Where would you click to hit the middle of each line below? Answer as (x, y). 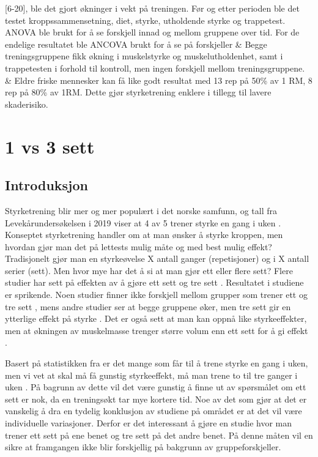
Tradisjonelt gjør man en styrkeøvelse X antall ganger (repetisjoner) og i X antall (157, 258)
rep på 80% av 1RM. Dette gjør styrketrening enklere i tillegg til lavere (138, 92)
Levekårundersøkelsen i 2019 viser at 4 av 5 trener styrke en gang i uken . (143, 222)
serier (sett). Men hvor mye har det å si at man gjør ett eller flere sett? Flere (149, 270)
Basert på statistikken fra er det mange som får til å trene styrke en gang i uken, (157, 363)
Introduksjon (46, 185)
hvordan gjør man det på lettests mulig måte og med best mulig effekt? (139, 246)
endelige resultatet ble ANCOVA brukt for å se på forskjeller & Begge (136, 44)
